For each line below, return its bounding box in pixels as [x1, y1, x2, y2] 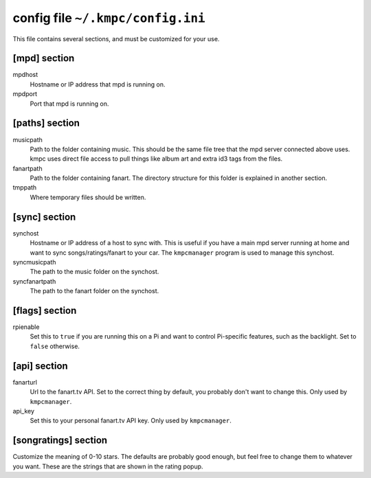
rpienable [12, 323, 40, 331]
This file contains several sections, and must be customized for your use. [12, 34, 220, 43]
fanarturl [12, 378, 38, 386]
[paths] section [12, 117, 80, 129]
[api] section [12, 360, 68, 372]
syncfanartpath [12, 277, 56, 285]
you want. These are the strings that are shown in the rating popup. [12, 462, 203, 470]
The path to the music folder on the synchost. [30, 268, 159, 276]
